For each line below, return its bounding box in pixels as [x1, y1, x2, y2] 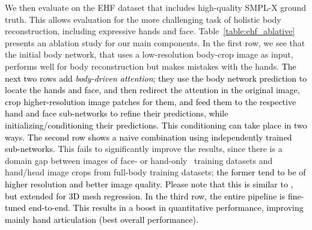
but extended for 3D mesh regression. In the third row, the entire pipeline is [5, 189, 286, 202]
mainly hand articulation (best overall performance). [5, 213, 198, 225]
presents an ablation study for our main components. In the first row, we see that [5, 36, 305, 49]
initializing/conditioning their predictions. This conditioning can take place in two [5, 118, 307, 131]
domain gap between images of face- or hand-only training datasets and [5, 154, 273, 166]
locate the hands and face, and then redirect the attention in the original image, [5, 83, 300, 96]
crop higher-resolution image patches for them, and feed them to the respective [5, 95, 296, 107]
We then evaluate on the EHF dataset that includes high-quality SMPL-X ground [5, 1, 307, 13]
